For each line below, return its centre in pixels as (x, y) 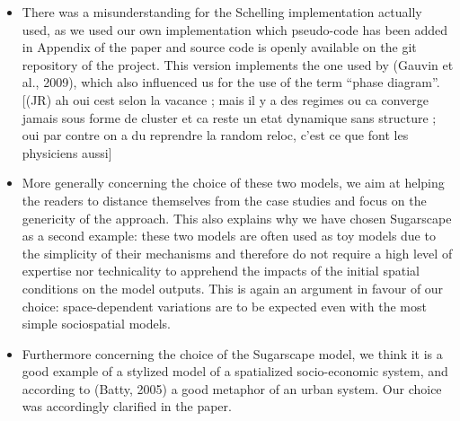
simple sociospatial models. (96, 324)
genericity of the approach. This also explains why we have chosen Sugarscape (237, 218)
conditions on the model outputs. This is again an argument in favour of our (233, 288)
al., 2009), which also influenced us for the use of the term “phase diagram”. (231, 82)
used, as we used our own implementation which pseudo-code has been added (235, 29)
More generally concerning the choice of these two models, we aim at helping (233, 183)
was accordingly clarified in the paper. (127, 406)
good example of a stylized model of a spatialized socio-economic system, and (235, 371)
